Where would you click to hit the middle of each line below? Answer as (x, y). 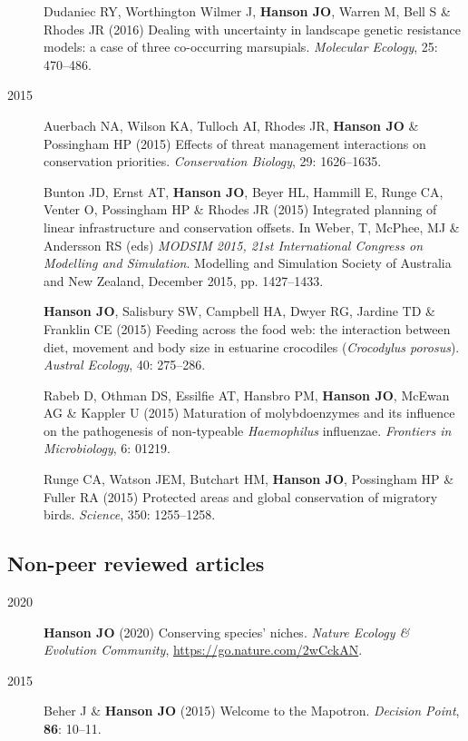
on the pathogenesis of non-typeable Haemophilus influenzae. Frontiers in (248, 430)
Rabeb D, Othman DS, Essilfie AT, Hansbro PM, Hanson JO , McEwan (247, 395)
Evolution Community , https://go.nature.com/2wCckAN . (203, 650)
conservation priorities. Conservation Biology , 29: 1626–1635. (213, 161)
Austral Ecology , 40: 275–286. (125, 365)
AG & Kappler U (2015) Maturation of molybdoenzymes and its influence (249, 413)
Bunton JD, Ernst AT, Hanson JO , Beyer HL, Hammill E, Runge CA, (244, 191)
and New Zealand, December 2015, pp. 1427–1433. (184, 280)
